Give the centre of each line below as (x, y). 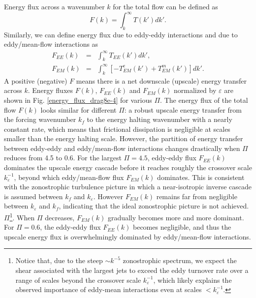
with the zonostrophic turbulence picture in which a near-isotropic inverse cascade (128, 187)
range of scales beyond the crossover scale (78, 280)
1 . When (22, 217)
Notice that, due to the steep (59, 260)
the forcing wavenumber (40, 119)
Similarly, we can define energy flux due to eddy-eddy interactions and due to (121, 34)
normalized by (195, 90)
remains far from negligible (197, 196)
